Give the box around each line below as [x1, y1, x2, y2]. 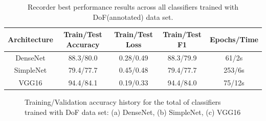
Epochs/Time [209, 34, 258, 44]
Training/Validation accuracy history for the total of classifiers [25, 97, 221, 107]
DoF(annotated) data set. [93, 11, 173, 22]
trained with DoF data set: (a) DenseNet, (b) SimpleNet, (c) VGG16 [25, 107, 241, 117]
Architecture [8, 34, 53, 44]
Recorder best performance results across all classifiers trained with [27, 2, 239, 12]
